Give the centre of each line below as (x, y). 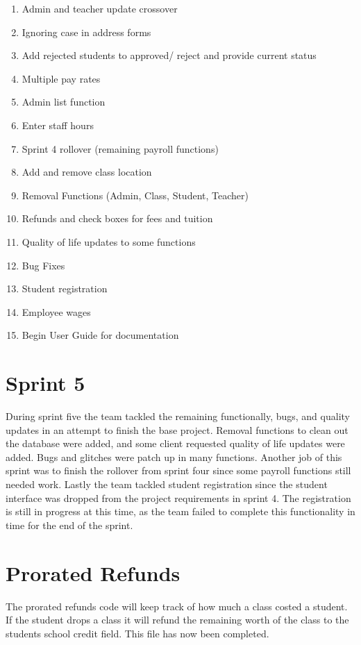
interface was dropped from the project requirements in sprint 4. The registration (178, 497)
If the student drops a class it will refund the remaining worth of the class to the (177, 620)
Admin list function (64, 102)
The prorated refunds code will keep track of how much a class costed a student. (177, 606)
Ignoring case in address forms (86, 32)
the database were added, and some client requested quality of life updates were (175, 443)
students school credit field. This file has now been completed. (137, 633)
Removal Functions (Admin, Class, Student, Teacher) (135, 195)
